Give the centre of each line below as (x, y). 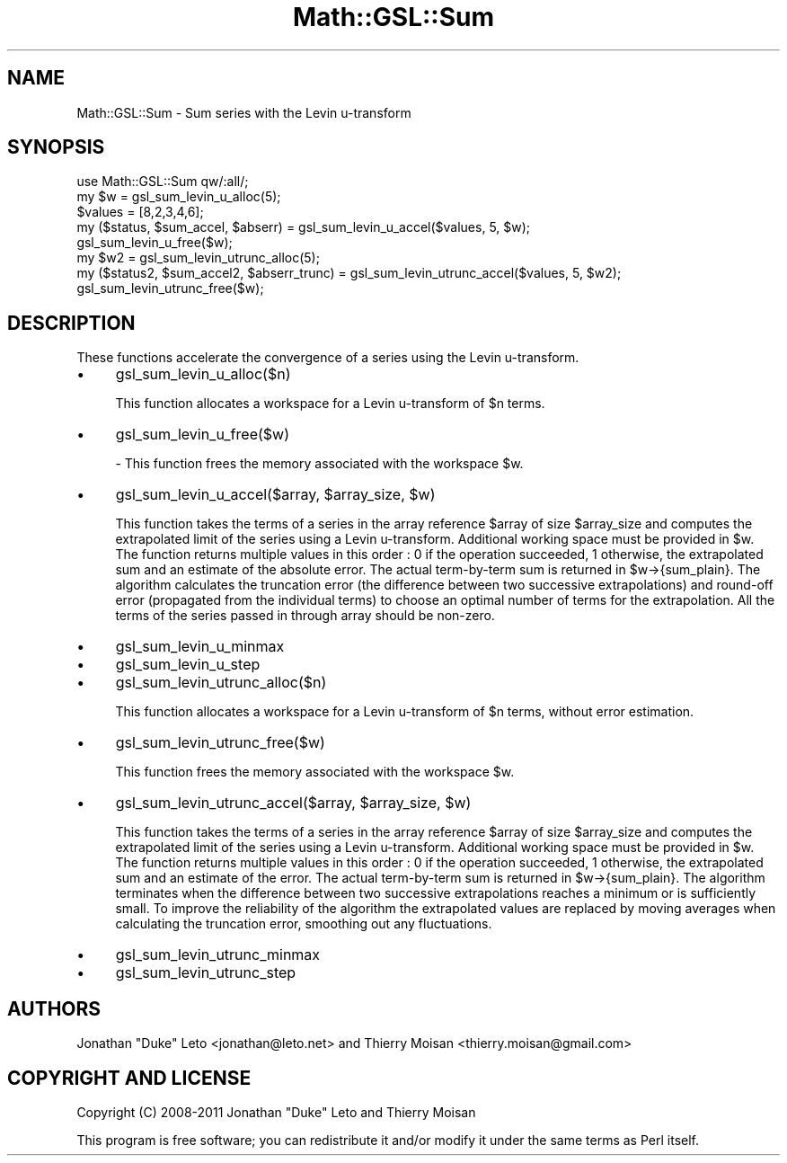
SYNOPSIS (56, 147)
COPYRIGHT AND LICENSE (129, 1078)
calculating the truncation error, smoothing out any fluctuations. (304, 924)
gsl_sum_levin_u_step (188, 665)
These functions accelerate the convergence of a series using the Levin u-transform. (328, 358)
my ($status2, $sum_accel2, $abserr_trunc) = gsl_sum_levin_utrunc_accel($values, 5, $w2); (349, 273)
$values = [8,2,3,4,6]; (140, 212)
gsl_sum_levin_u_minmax (200, 647)
